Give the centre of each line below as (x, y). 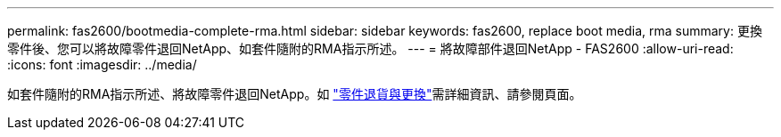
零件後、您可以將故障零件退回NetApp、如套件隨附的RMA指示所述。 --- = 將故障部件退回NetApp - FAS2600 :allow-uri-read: (370, 48)
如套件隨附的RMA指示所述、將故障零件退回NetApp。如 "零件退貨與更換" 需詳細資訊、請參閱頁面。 (295, 94)
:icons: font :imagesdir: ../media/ (102, 64)
